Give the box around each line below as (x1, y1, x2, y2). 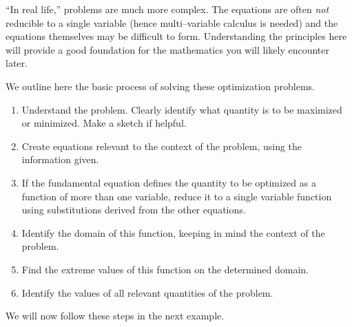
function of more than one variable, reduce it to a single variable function (21, 189, 332, 203)
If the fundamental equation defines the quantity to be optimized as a (21, 175, 316, 189)
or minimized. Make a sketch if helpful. (21, 116, 187, 130)
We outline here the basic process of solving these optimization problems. (6, 78, 315, 93)
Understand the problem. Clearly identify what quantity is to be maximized (21, 102, 342, 116)
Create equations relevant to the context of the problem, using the (21, 138, 302, 153)
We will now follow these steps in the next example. (6, 308, 225, 323)
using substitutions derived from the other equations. (21, 202, 246, 217)
